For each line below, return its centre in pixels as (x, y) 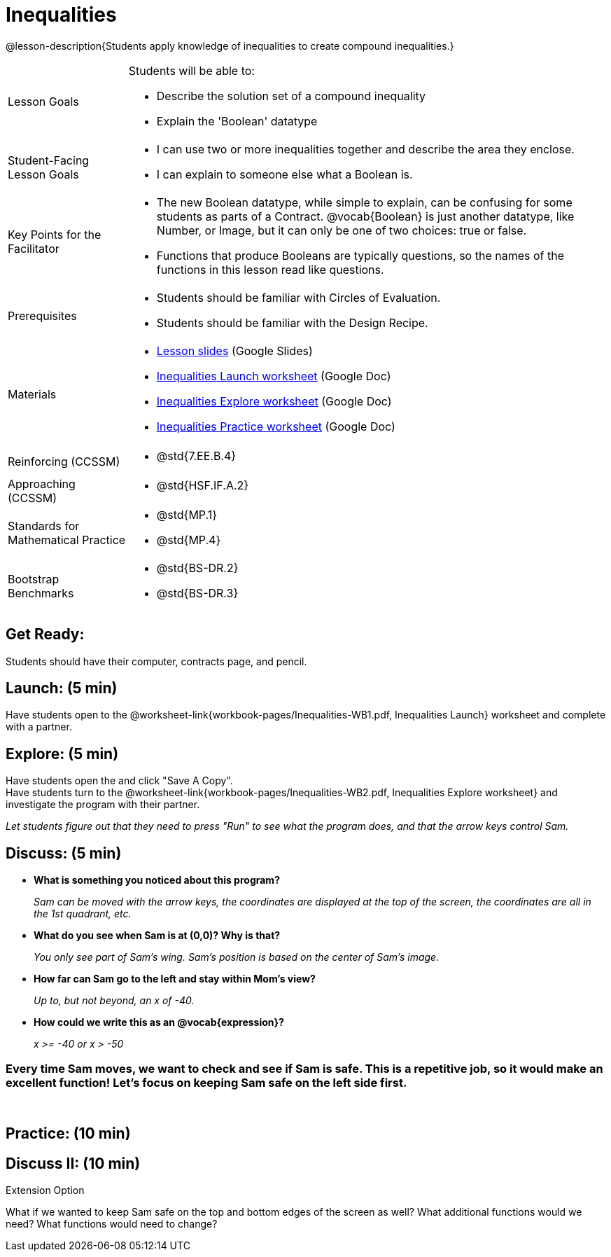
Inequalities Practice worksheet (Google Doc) (276, 426)
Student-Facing (49, 160)
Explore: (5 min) (62, 753)
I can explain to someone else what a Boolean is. (285, 174)
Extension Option (45, 1190)
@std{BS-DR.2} (197, 568)
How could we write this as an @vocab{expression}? (159, 1022)
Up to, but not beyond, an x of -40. (114, 1001)
